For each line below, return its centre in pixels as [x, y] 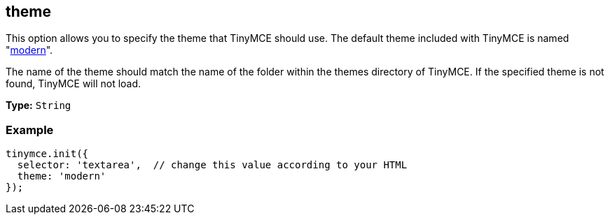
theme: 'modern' [62, 176]
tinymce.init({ [47, 154]
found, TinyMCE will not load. [74, 84]
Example [30, 130]
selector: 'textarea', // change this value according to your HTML [212, 165]
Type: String [39, 105]
